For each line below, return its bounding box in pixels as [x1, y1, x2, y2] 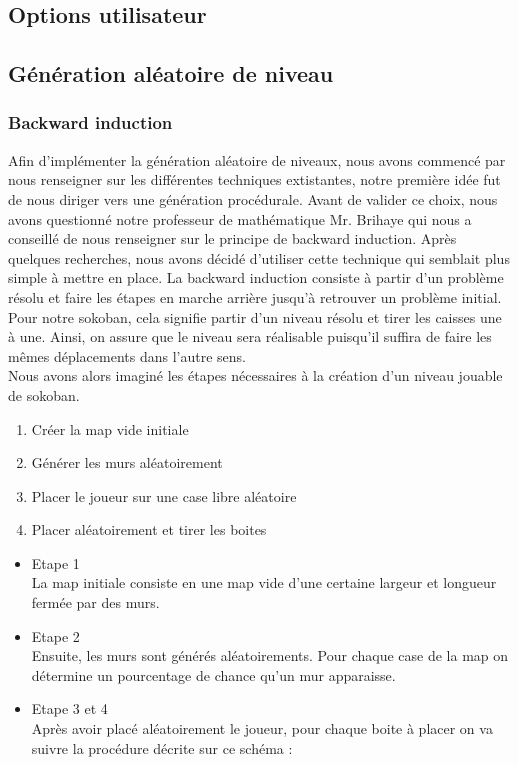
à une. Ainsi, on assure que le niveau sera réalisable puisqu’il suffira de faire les [8, 326, 492, 347]
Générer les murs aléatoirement [31, 452, 223, 473]
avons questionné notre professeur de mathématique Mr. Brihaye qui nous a [8, 208, 472, 229]
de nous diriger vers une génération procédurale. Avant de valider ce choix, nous [8, 188, 498, 209]
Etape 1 [31, 552, 80, 573]
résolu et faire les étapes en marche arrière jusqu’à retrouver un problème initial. [8, 286, 502, 307]
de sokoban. [8, 384, 80, 405]
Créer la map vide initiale [31, 418, 189, 439]
